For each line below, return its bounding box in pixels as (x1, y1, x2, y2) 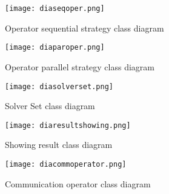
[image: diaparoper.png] (5, 43, 105, 52)
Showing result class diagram (5, 138, 113, 151)
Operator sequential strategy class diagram (5, 21, 164, 34)
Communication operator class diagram (5, 177, 151, 190)
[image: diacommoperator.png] (5, 160, 127, 169)
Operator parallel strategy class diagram (5, 60, 154, 73)
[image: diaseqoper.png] (5, 4, 105, 13)
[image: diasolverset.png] (5, 82, 113, 91)
